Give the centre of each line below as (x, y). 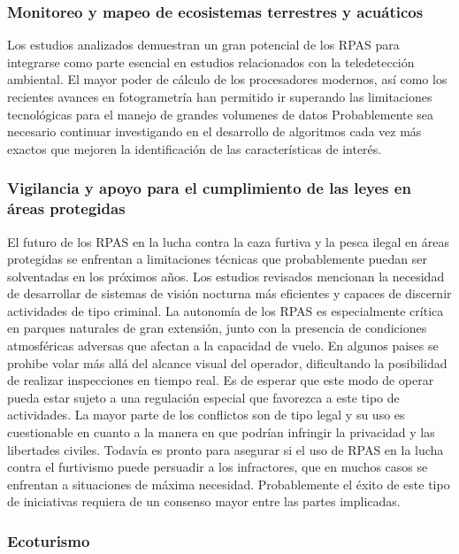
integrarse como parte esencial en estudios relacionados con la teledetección (211, 62)
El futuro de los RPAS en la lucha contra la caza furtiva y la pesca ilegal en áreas (228, 241)
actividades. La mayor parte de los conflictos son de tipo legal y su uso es (206, 415)
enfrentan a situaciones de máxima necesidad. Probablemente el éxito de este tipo (229, 484)
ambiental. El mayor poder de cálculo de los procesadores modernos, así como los (227, 79)
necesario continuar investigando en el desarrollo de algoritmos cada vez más (214, 131)
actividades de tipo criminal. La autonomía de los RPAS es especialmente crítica (226, 310)
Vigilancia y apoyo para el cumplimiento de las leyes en (209, 188)
